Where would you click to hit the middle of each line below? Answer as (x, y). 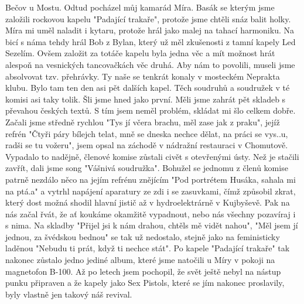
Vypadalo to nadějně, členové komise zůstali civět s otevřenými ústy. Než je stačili (152, 156)
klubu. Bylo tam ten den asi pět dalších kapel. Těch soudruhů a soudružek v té (148, 88)
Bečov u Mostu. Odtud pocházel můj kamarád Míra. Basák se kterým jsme (140, 7)
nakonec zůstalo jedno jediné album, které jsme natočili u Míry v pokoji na (140, 260)
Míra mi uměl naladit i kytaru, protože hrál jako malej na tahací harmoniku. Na (150, 30)
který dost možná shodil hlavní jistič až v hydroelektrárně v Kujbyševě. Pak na (148, 202)
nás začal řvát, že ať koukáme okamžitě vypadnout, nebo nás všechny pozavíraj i (151, 214)
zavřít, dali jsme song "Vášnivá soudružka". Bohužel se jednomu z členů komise (147, 168)
